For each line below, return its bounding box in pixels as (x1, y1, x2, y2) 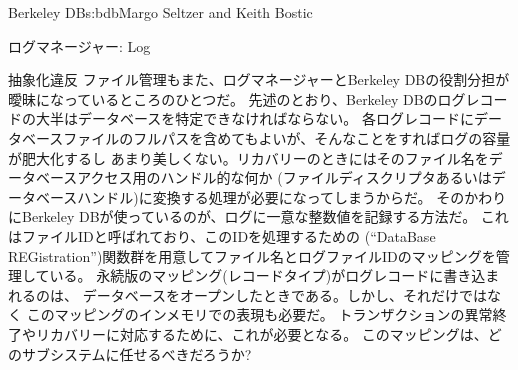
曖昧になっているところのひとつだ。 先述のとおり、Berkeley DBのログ (8, 88, 466, 109)
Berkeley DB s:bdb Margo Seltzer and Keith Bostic (8, 2, 313, 22)
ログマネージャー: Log (8, 35, 151, 56)
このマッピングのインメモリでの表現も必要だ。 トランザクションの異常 (26, 304, 493, 325)
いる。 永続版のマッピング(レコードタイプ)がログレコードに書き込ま (49, 265, 500, 286)
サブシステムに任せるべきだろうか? (21, 343, 252, 364)
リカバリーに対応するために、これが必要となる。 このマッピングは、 (35, 323, 488, 344)
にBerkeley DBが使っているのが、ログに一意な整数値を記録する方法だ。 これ (8, 206, 509, 227)
